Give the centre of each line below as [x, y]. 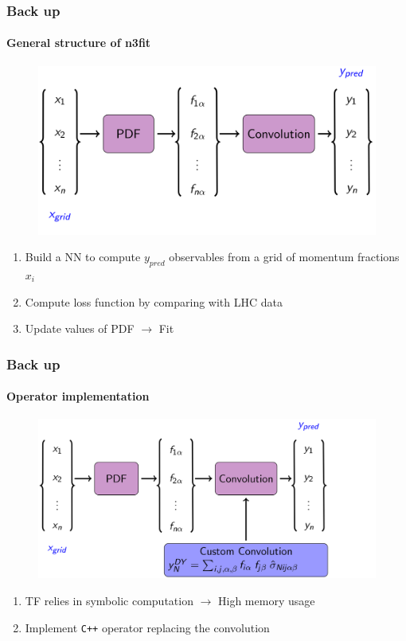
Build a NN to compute [83, 257]
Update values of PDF [80, 328]
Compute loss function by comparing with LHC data [154, 301]
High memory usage [267, 601]
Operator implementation [78, 396]
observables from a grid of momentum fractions [284, 257]
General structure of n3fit [79, 43]
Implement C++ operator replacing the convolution [147, 627]
